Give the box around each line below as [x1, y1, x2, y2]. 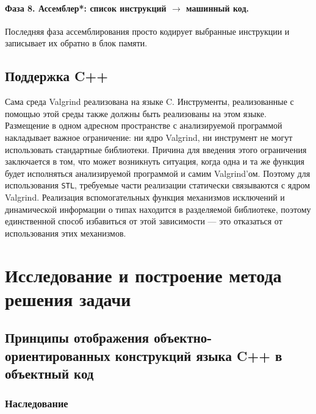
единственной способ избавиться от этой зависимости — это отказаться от [5, 215, 282, 227]
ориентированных [5, 346, 110, 365]
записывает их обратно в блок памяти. [5, 37, 148, 49]
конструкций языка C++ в [115, 346, 282, 365]
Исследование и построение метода [5, 262, 282, 287]
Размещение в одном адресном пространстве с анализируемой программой [5, 119, 282, 132]
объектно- [154, 328, 212, 347]
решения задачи [5, 286, 131, 311]
